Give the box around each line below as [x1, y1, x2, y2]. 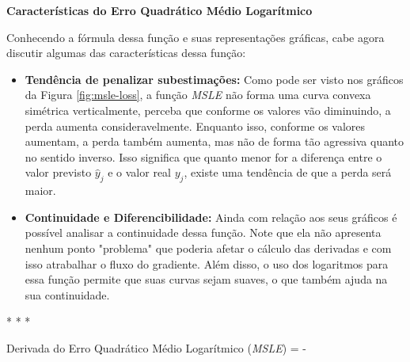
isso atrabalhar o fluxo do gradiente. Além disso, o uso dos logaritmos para [25, 255, 389, 272]
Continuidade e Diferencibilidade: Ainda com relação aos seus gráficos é [25, 208, 397, 225]
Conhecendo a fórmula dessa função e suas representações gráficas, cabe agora [6, 29, 385, 45]
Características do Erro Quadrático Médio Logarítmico [6, 2, 313, 18]
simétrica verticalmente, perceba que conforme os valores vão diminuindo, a [25, 101, 391, 118]
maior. [25, 182, 56, 199]
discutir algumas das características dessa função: [6, 44, 246, 61]
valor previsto [25, 164, 92, 181]
